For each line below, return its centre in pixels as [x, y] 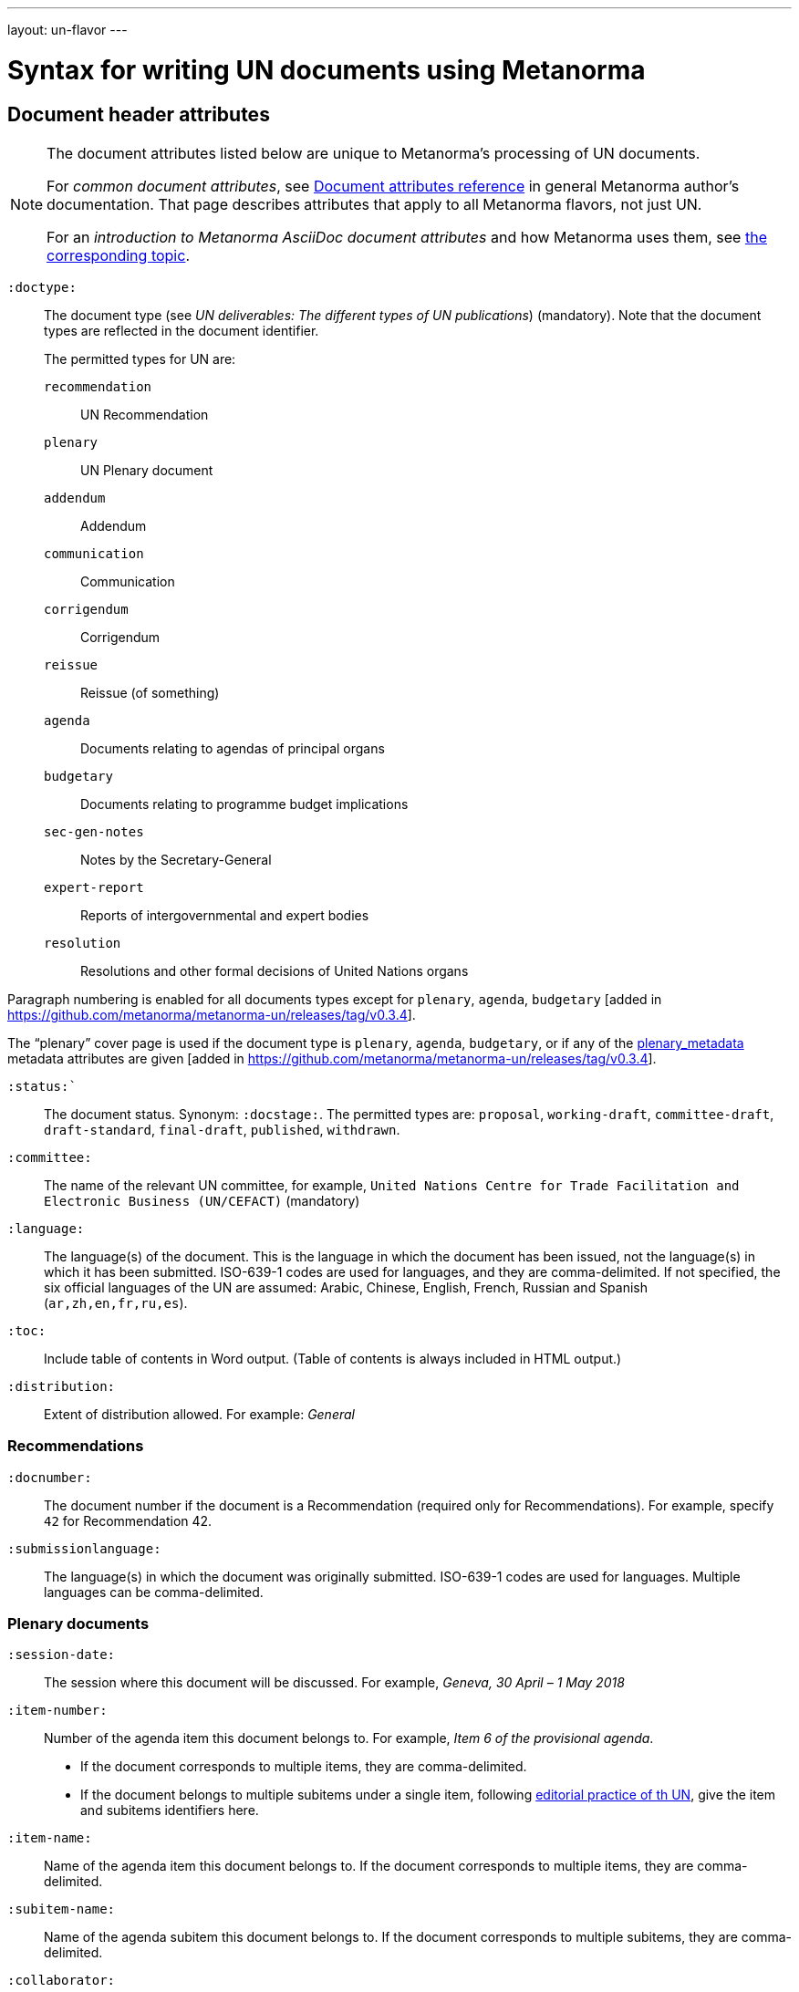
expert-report [94, 887]
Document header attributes [139, 114]
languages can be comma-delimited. [154, 1592]
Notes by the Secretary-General [176, 859]
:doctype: [42, 287]
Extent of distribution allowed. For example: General [199, 1414]
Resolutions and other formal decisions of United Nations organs [275, 970]
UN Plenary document [147, 470]
